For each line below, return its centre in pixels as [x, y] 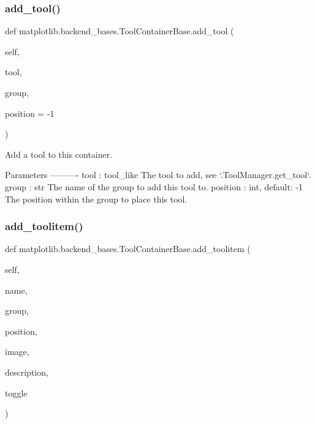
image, [17, 351]
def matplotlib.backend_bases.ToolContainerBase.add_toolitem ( [128, 249]
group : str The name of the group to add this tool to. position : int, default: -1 [154, 186]
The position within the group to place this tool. [96, 199]
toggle [16, 392]
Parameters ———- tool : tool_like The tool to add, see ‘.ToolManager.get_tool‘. [158, 175]
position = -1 [30, 113]
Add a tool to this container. [59, 154]
